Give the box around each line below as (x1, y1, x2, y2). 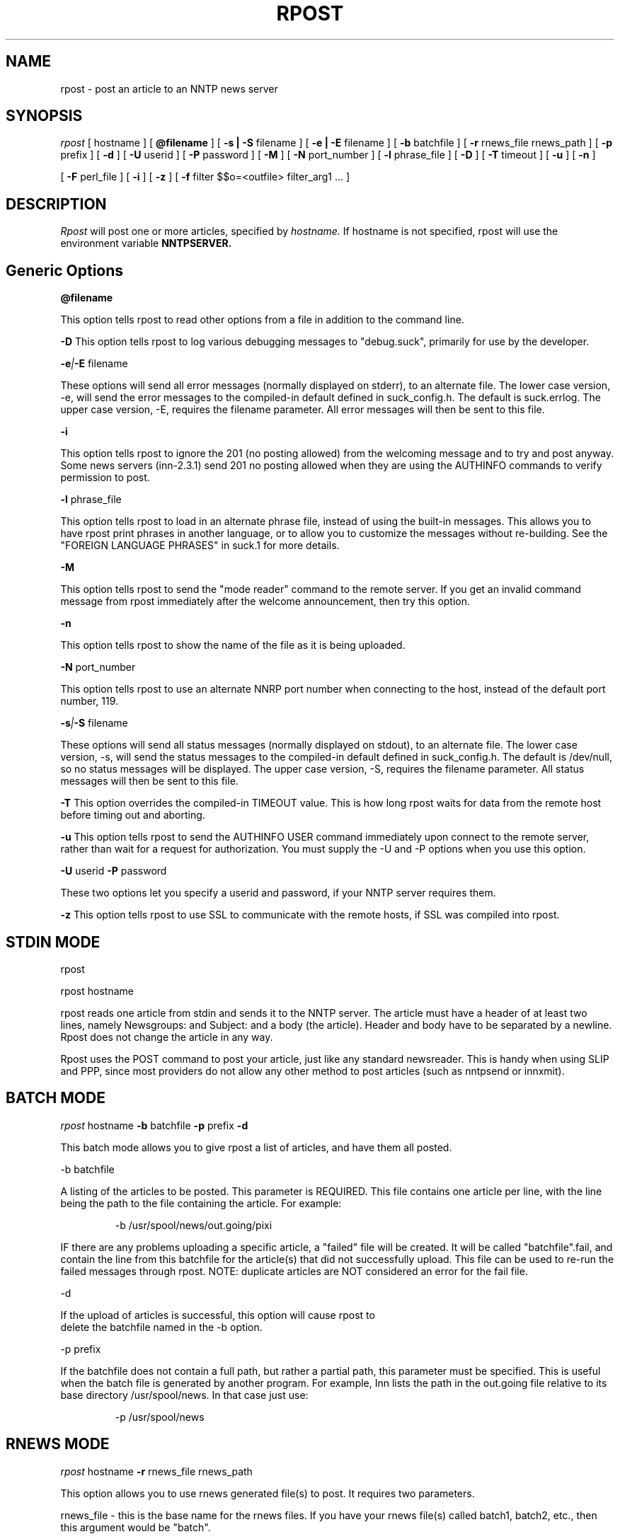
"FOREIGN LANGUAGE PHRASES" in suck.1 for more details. (60, 539, 340, 552)
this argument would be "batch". (60, 1521, 211, 1533)
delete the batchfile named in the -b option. (60, 1320, 263, 1333)
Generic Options (6, 261, 124, 279)
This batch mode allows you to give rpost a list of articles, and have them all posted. (60, 1141, 452, 1153)
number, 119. (60, 695, 119, 708)
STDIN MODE (6, 933, 101, 951)
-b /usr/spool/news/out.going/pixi (115, 1218, 272, 1231)
